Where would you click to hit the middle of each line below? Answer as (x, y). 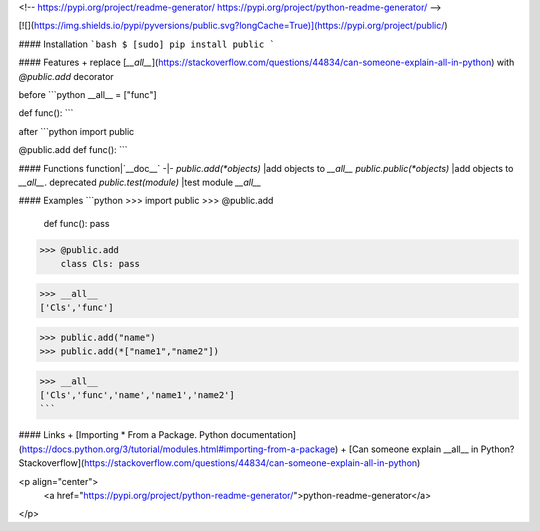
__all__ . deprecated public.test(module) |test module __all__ (140, 182)
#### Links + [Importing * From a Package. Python (123, 435)
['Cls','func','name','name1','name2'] (137, 394)
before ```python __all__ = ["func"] (87, 94)
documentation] (263, 435)
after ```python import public (76, 131)
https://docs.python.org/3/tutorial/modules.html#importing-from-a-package (178, 449)
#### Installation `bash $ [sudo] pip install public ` (146, 44)
